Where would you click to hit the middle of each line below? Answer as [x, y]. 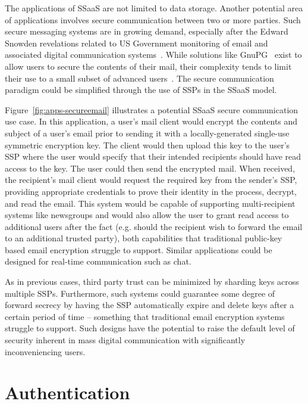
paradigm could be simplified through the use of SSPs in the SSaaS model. [141, 90]
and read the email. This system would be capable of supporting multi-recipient [150, 203]
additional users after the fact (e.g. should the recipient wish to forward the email [154, 226]
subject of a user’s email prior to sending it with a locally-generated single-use [147, 133]
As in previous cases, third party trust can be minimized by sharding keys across [152, 282]
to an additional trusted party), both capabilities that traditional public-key [144, 238]
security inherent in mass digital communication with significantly [125, 340]
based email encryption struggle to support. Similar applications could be [139, 249]
